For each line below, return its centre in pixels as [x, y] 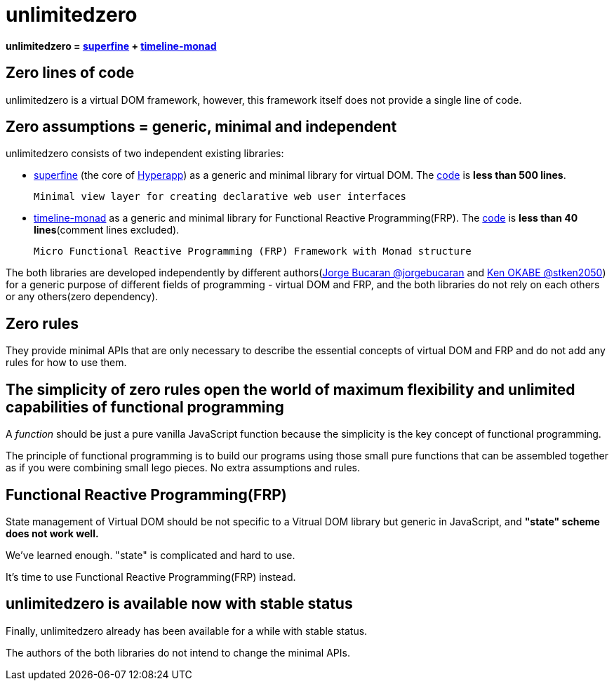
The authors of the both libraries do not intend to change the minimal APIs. [178, 652]
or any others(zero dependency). [82, 297]
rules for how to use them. [66, 363]
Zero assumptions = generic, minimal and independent [201, 127]
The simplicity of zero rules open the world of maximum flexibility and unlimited [291, 389]
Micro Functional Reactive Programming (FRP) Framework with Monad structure [253, 251]
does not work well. [52, 533]
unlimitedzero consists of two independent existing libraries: [145, 154]
